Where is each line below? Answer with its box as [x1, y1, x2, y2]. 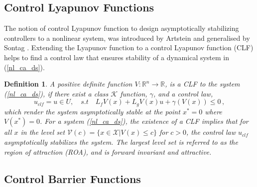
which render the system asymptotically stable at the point [4, 106, 180, 116]
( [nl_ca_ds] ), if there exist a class [4, 88, 109, 98]
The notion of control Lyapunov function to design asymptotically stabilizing [4, 23, 239, 33]
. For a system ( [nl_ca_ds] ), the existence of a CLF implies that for [40, 116, 249, 126]
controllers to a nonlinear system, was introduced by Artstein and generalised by [4, 32, 250, 43]
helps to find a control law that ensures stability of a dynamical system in [4, 52, 230, 62]
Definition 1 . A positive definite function [4, 79, 132, 89]
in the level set [20, 127, 65, 137]
